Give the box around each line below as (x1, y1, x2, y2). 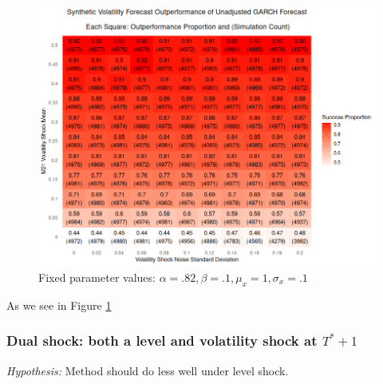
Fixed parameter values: (38, 268, 156, 285)
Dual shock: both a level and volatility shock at (6, 331, 318, 350)
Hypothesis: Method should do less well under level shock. (6, 362, 289, 378)
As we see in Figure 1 (6, 296, 112, 313)
